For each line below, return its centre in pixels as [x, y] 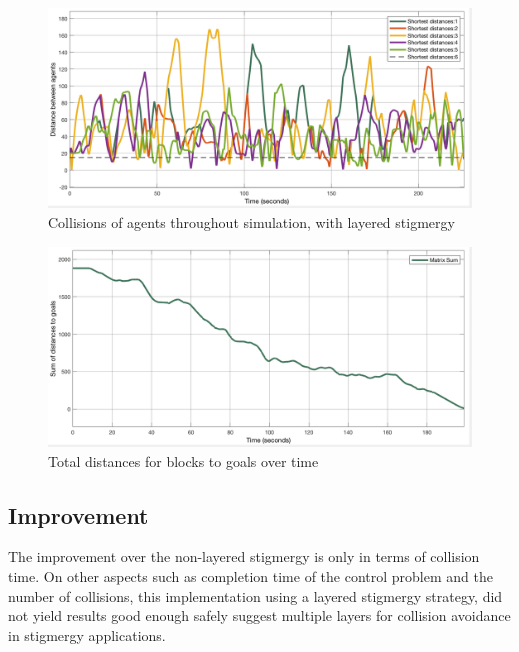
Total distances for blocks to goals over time [183, 460]
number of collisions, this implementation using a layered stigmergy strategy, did [255, 595]
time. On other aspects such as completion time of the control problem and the [250, 575]
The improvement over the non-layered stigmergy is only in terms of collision [244, 556]
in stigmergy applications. [87, 634]
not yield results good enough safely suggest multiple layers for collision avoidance [259, 615]
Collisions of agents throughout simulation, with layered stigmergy [251, 222]
